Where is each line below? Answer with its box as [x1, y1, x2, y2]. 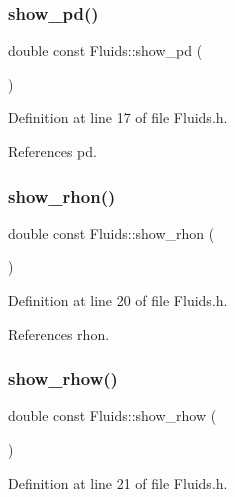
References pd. [8, 141, 97, 161]
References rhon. [8, 323, 110, 344]
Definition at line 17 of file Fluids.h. [8, 107, 228, 128]
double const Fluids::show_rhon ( [8, 222, 215, 243]
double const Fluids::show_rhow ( [8, 405, 217, 426]
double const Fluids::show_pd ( [8, 40, 203, 61]
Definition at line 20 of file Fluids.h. [8, 290, 228, 310]
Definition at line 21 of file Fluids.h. [8, 472, 228, 493]
